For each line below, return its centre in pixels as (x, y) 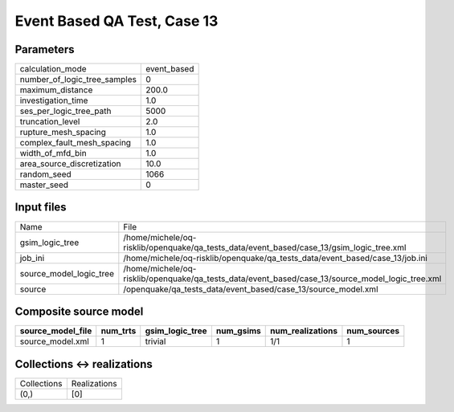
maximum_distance (56, 90)
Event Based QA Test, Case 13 (117, 21)
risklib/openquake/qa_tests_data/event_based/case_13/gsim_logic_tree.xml (265, 247)
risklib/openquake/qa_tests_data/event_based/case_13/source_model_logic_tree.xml (282, 279)
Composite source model (79, 312)
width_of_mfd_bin (53, 153)
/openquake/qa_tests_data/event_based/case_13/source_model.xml (251, 289)
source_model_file (56, 331)
